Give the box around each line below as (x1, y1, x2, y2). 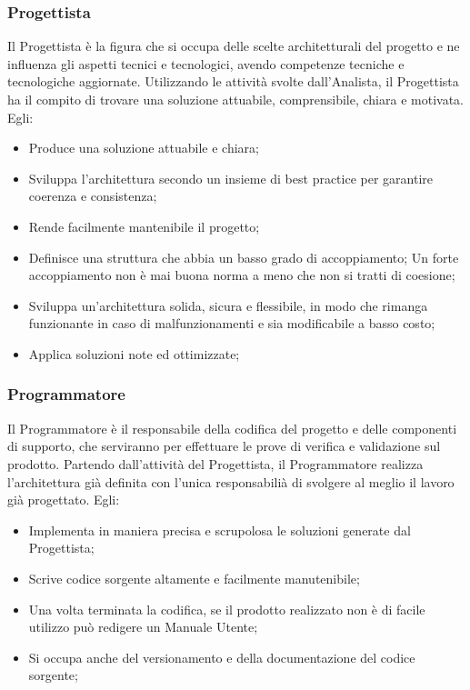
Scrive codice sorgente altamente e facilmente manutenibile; (28, 568, 360, 587)
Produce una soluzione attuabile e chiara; (28, 138, 259, 157)
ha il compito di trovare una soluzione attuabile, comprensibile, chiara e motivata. (7, 90, 464, 108)
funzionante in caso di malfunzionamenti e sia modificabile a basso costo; (28, 314, 435, 333)
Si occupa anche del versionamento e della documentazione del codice (28, 647, 415, 666)
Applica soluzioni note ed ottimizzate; (28, 344, 240, 363)
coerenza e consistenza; (28, 186, 157, 205)
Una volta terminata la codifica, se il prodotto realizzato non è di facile (28, 599, 425, 618)
